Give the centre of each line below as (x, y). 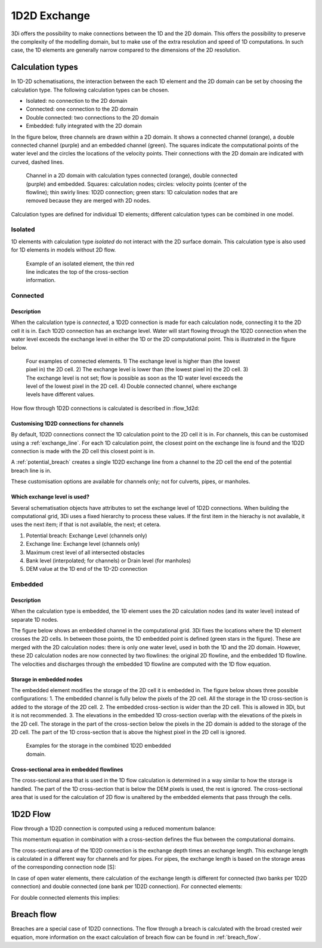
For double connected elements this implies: (66, 897)
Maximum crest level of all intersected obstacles (85, 552)
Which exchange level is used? (50, 497)
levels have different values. (60, 395)
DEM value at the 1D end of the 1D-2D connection (87, 569)
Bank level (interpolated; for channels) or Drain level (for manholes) (109, 560)
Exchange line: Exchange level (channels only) (83, 544)
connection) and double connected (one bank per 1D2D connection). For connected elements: (127, 886)
